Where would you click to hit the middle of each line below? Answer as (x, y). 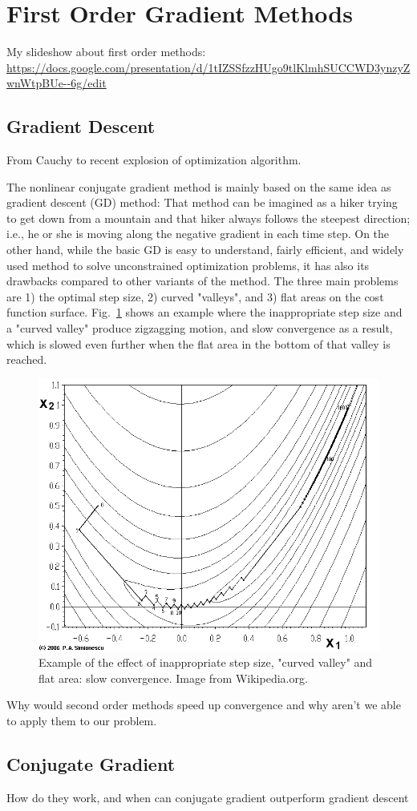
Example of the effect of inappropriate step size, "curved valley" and (206, 662)
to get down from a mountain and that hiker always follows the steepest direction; (208, 218)
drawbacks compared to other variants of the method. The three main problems (202, 281)
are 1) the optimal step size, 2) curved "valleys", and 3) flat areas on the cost (195, 296)
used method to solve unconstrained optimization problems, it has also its (188, 265)
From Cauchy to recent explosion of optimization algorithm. (154, 160)
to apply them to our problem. (82, 720)
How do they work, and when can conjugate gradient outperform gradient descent (208, 797)
